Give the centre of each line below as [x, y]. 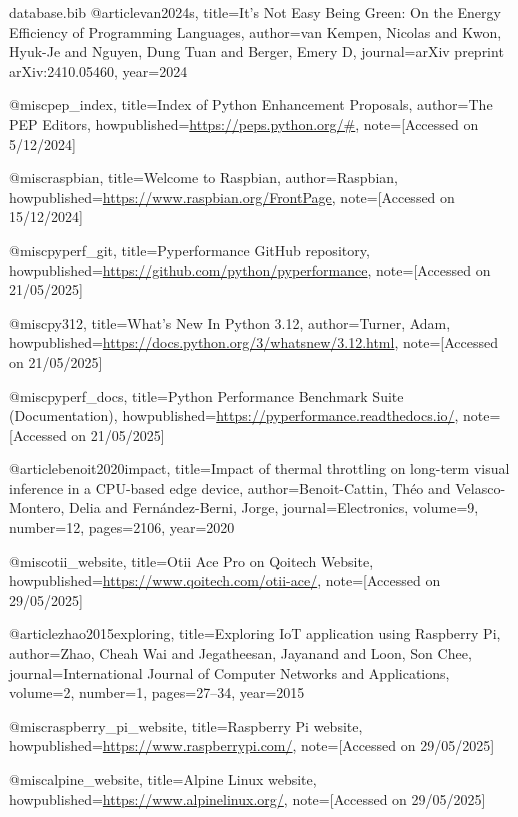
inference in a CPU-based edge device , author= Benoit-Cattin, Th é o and [230, 487]
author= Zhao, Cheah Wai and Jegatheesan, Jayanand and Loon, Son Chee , [240, 653]
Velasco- [480, 487]
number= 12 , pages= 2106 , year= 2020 [122, 527]
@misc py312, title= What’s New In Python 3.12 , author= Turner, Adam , [230, 322]
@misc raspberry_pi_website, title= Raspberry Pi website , [186, 725]
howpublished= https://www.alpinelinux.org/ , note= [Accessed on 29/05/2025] [247, 798]
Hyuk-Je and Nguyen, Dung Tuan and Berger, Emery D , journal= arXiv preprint [256, 51]
